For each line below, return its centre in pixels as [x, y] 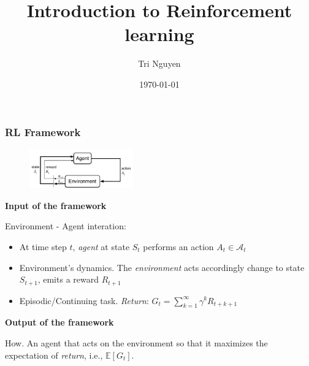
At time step [43, 246]
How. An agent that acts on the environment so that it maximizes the [136, 342]
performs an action [178, 246]
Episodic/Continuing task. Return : [84, 300]
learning [159, 34]
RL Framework [43, 132]
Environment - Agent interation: [66, 226]
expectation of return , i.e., [54, 355]
